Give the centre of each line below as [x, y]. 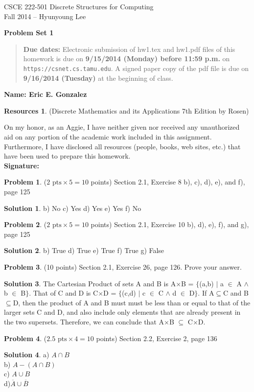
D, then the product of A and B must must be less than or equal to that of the [132, 302]
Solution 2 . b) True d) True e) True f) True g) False [84, 250]
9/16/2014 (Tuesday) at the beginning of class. [98, 78]
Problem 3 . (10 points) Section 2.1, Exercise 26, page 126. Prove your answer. [123, 266]
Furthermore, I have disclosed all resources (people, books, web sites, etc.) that [122, 146]
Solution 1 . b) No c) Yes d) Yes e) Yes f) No [73, 208]
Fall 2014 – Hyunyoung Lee [45, 16]
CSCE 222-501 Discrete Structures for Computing [79, 6]
